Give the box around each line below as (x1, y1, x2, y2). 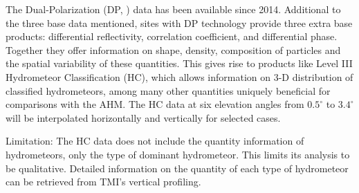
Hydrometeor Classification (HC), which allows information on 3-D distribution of (6, 69, 353, 84)
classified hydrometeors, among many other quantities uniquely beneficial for (6, 83, 331, 98)
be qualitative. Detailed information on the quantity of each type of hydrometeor (6, 160, 349, 175)
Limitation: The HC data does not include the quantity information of (6, 134, 304, 148)
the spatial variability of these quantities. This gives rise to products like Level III (6, 56, 353, 71)
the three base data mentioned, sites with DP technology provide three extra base (6, 15, 353, 30)
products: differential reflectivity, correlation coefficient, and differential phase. (6, 29, 338, 44)
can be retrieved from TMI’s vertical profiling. (6, 174, 201, 189)
